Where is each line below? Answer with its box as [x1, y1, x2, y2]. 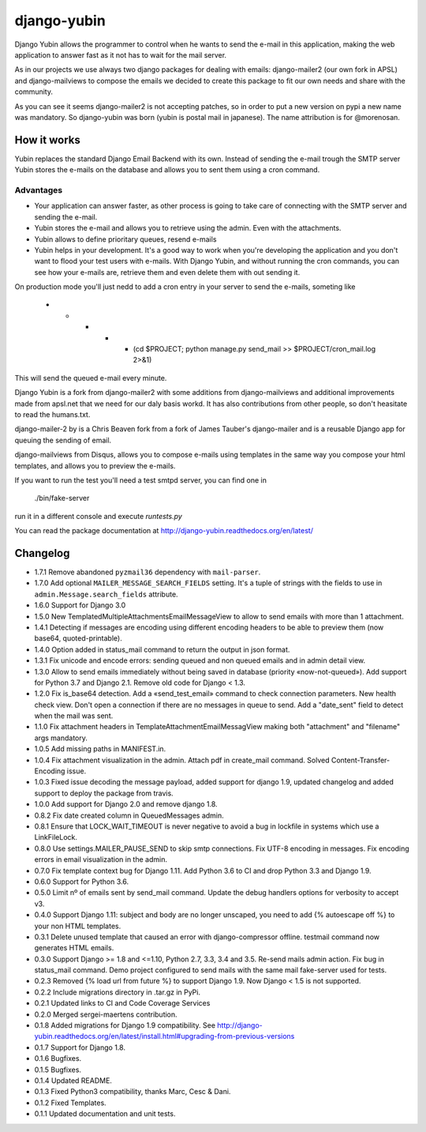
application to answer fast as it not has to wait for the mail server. [14, 50, 227, 59]
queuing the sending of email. [14, 435, 112, 445]
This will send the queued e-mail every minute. [14, 373, 167, 382]
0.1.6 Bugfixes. [34, 1054, 82, 1063]
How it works [14, 133, 80, 146]
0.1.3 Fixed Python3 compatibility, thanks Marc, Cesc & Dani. [34, 1087, 231, 1096]
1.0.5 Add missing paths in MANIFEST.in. [34, 744, 166, 754]
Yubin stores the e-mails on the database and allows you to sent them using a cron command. [14, 165, 320, 175]
